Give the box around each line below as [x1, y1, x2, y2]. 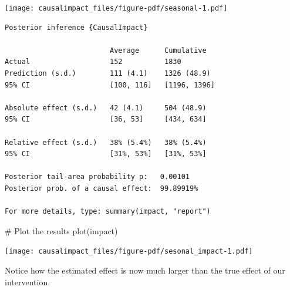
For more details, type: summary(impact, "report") [5, 207, 211, 216]
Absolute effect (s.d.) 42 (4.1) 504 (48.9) [5, 103, 207, 112]
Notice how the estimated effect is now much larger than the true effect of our [5, 264, 285, 276]
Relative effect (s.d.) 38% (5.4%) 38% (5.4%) [5, 138, 207, 147]
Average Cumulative [109, 46, 207, 55]
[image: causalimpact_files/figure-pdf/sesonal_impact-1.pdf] [5, 247, 253, 256]
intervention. [5, 275, 50, 288]
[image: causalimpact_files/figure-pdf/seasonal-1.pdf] [5, 4, 228, 12]
